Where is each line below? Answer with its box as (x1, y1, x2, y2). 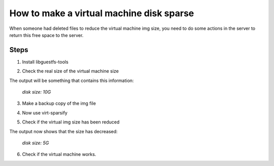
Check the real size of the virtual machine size (22, 68, 119, 74)
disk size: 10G (22, 89, 51, 95)
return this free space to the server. (9, 32, 84, 38)
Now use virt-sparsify (22, 109, 68, 116)
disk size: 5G (22, 140, 49, 146)
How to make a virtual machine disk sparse (9, 8, 194, 19)
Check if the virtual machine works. (22, 151, 96, 157)
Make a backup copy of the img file (22, 100, 96, 106)
